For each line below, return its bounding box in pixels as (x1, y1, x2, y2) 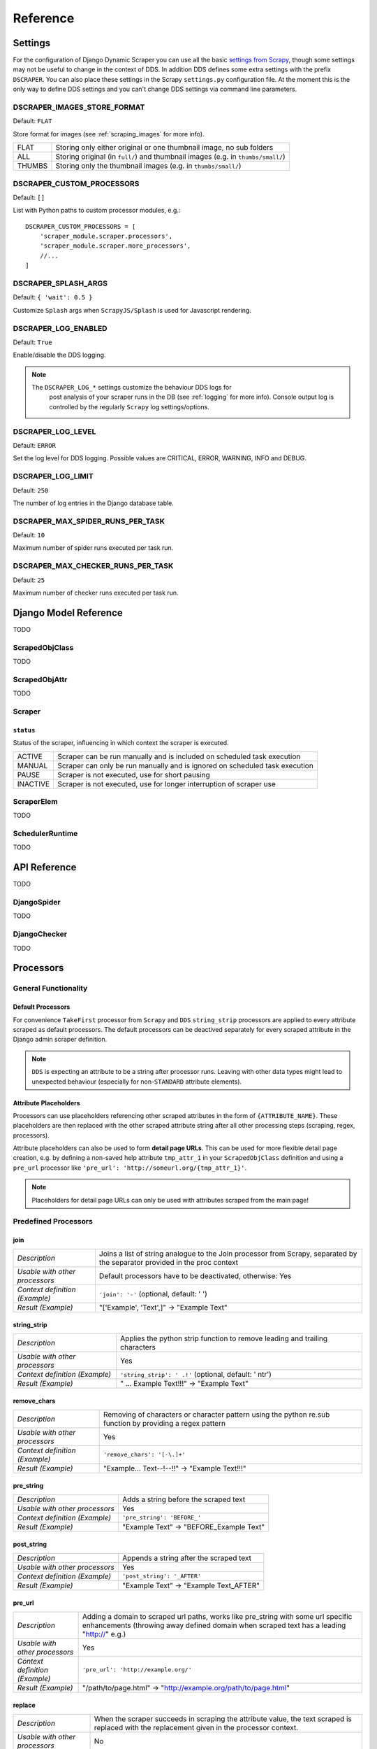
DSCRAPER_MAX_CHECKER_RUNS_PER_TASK (13, 561, 174, 571)
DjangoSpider (13, 898, 61, 907)
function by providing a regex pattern (103, 1418, 226, 1428)
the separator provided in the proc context (98, 1257, 239, 1267)
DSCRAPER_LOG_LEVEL (13, 427, 96, 437)
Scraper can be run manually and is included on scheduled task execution (57, 751, 301, 761)
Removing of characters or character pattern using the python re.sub (103, 1410, 330, 1419)
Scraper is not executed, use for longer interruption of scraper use (57, 779, 276, 788)
